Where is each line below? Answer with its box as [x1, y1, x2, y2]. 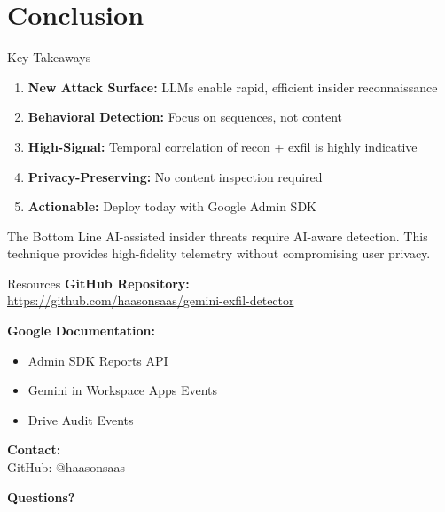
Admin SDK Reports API [27, 351, 168, 369]
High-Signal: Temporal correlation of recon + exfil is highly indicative [27, 137, 418, 155]
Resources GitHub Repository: [7, 273, 190, 292]
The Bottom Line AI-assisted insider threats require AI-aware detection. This [7, 226, 428, 245]
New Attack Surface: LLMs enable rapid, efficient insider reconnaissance [27, 77, 438, 96]
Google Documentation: [7, 321, 155, 340]
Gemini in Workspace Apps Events [27, 381, 218, 399]
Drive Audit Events [27, 410, 134, 429]
